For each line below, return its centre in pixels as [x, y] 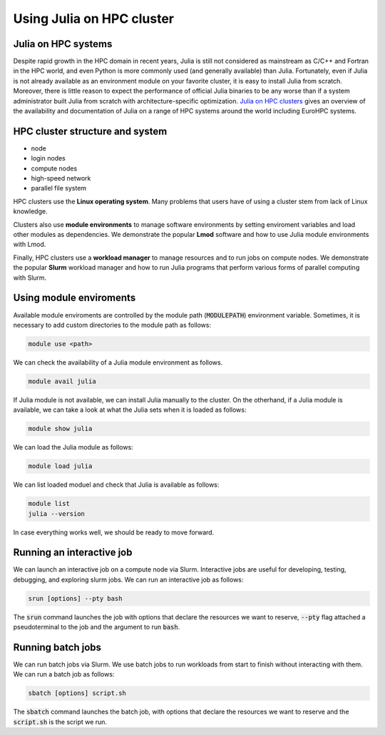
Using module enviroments [75, 298]
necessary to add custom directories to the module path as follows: [112, 325]
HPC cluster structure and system [90, 131]
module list [49, 504]
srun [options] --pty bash [75, 598]
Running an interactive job [73, 553]
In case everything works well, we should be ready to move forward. [114, 532]
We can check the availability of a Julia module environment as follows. [118, 362]
